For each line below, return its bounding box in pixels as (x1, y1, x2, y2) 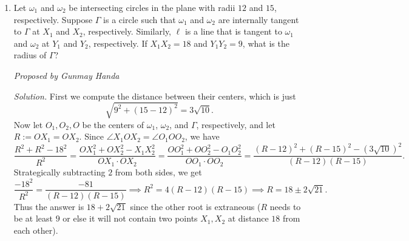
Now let (13, 118, 43, 131)
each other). (13, 223, 58, 236)
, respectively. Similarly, (83, 25, 172, 38)
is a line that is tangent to (184, 25, 282, 38)
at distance (228, 212, 269, 225)
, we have (184, 130, 220, 143)
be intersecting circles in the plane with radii (69, 1, 235, 13)
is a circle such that (103, 13, 176, 25)
